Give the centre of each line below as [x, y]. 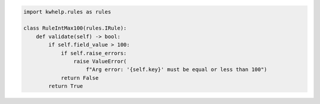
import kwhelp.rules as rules [67, 12]
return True [65, 86]
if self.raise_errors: [94, 53]
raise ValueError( [100, 61]
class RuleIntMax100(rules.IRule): [75, 28]
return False [80, 78]
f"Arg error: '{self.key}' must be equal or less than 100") [177, 70]
